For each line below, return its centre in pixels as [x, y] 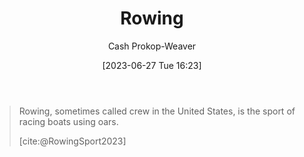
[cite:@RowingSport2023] [72, 141]
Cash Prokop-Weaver [152, 46]
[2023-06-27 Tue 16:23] [152, 65]
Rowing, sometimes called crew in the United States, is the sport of [157, 111]
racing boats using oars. [68, 121]
